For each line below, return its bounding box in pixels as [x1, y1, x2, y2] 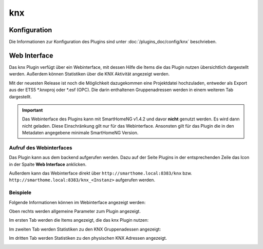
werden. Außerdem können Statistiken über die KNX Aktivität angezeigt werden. [9, 71, 170, 77]
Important [22, 107, 43, 113]
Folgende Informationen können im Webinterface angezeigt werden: [9, 199, 146, 205]
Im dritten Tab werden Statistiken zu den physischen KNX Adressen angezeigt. [9, 235, 168, 241]
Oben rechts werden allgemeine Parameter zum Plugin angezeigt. [9, 208, 141, 214]
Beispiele [9, 189, 32, 196]
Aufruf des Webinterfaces [9, 144, 73, 151]
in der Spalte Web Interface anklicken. [9, 161, 87, 167]
